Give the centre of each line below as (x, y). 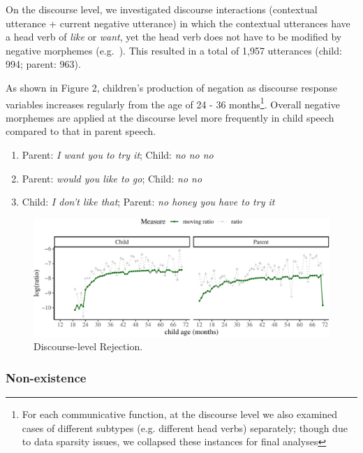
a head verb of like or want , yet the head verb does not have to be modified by (174, 37)
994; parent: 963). (43, 64)
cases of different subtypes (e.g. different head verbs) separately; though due (185, 427)
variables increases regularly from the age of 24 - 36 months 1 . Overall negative (173, 103)
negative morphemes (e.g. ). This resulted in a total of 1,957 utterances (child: (174, 50)
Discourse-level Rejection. (88, 346)
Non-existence (46, 377)
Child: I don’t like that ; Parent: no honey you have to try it (148, 202)
